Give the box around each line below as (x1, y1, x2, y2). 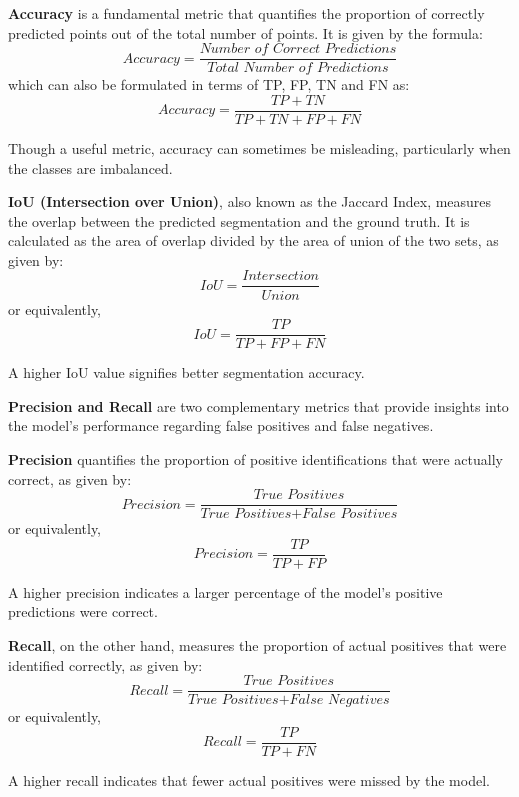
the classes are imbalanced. (8, 157, 173, 178)
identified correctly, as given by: (8, 654, 203, 675)
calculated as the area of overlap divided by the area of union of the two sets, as (8, 230, 499, 251)
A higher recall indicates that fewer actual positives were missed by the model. (8, 769, 490, 790)
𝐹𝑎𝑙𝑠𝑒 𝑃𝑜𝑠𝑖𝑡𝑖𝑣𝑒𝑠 (302, 507, 398, 522)
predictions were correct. (8, 601, 158, 622)
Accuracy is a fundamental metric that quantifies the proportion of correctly (8, 3, 485, 23)
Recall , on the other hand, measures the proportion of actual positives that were (8, 635, 507, 656)
